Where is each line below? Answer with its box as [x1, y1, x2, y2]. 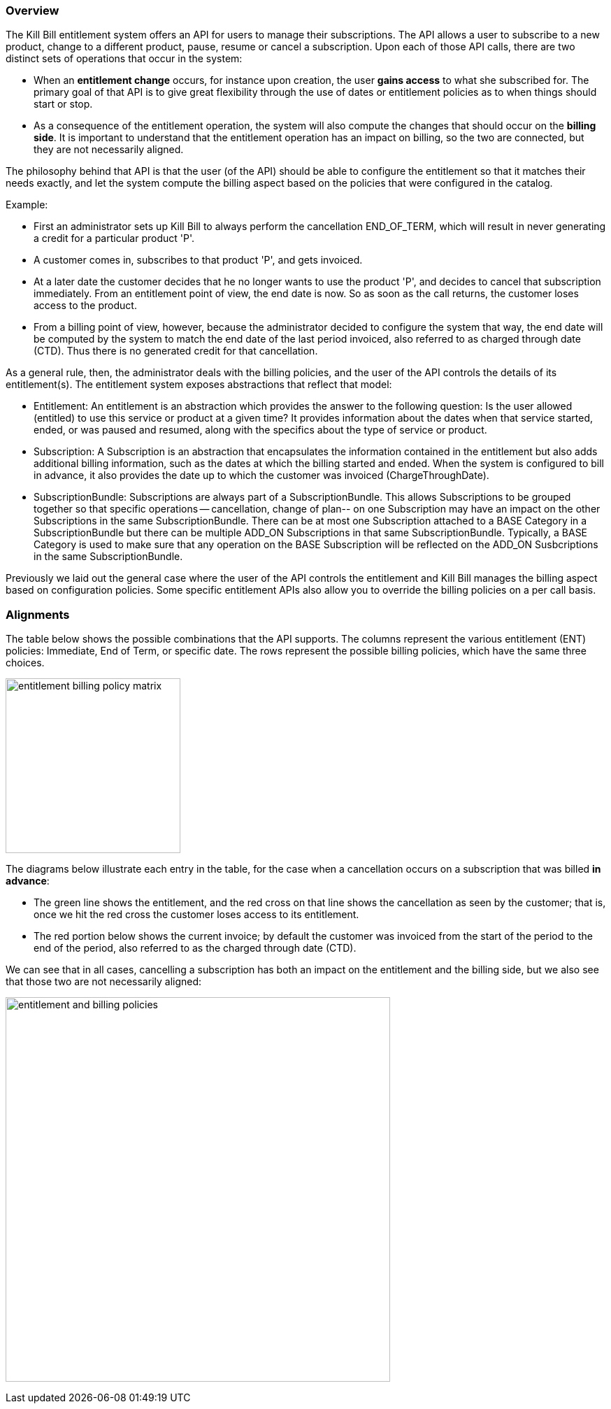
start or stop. [34, 98, 93, 110]
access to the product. [34, 299, 137, 312]
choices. [6, 657, 45, 669]
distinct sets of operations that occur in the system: [6, 52, 243, 65]
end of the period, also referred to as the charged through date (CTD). [34, 942, 357, 954]
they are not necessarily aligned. [34, 143, 184, 156]
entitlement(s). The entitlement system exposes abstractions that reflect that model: [6, 378, 392, 391]
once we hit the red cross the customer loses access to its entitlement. [34, 908, 359, 921]
